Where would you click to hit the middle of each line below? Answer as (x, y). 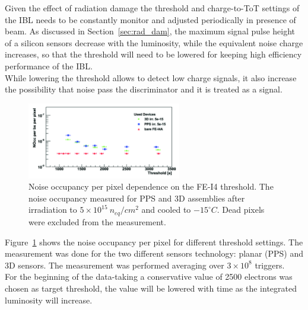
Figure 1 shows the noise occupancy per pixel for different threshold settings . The (154, 242)
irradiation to (53, 210)
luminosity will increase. (49, 300)
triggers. (270, 265)
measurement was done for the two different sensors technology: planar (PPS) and (154, 253)
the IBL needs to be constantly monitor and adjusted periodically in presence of (150, 19)
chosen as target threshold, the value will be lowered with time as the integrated (151, 288)
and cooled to (166, 210)
